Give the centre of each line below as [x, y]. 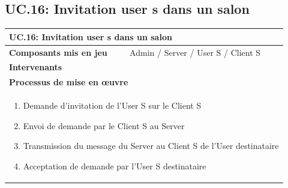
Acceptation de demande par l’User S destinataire [115, 165]
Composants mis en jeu [58, 52]
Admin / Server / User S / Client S [195, 52]
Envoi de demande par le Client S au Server [104, 125]
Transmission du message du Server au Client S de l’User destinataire [151, 146]
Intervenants [36, 67]
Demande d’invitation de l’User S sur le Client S [112, 105]
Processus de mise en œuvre [69, 82]
